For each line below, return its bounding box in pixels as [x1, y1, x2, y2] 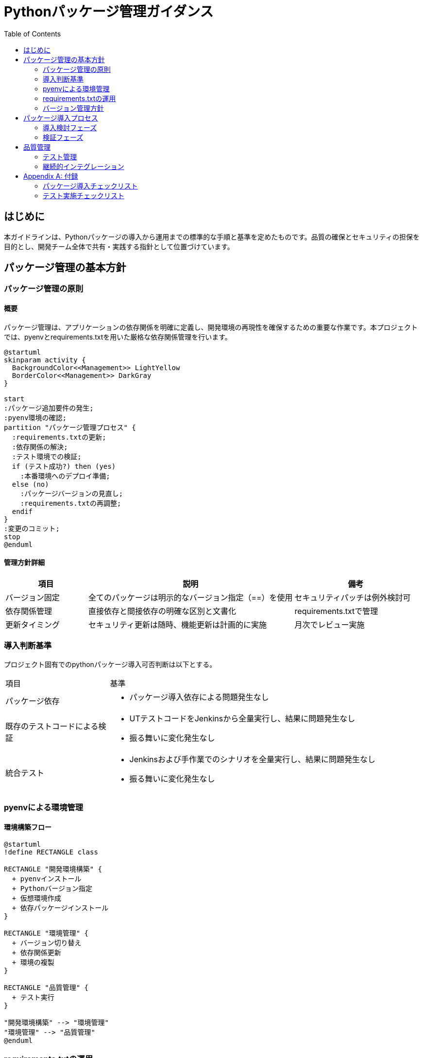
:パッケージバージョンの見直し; [20, 489, 123, 497]
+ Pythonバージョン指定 [12, 885, 93, 893]
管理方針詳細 [4, 558, 45, 567]
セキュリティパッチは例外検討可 [294, 592, 411, 602]
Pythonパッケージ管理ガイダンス [4, 3, 214, 20]
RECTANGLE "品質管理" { [4, 984, 89, 992]
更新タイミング [5, 619, 60, 630]
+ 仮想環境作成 [12, 894, 61, 903]
